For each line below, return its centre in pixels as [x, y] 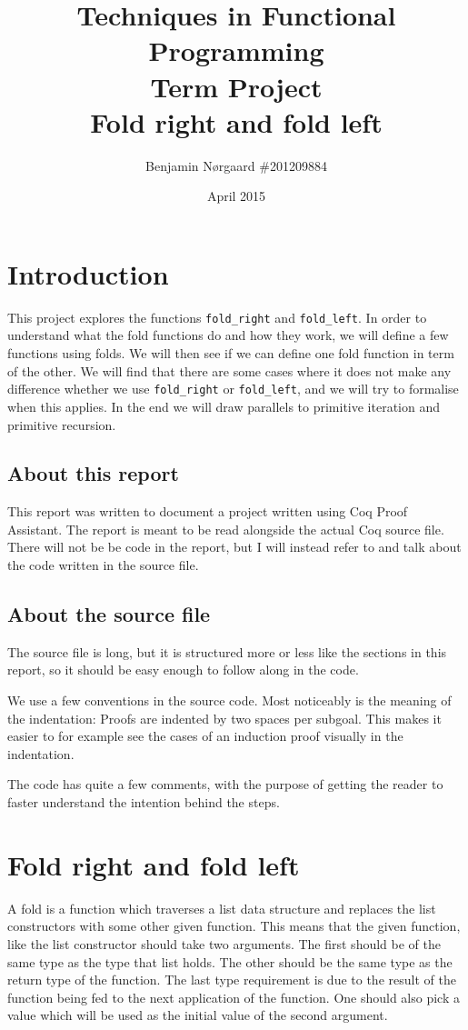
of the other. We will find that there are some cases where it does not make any [229, 370]
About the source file [109, 614]
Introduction [88, 273]
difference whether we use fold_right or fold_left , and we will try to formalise [233, 389]
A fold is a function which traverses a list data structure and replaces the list [222, 908]
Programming [236, 50]
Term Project [236, 86]
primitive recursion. [62, 424]
